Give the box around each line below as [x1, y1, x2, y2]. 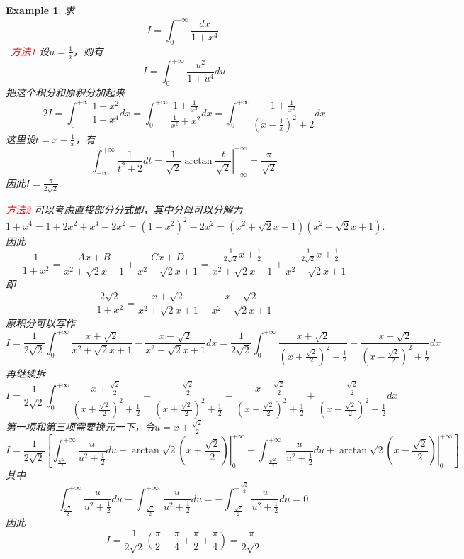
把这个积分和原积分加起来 [6, 85, 125, 100]
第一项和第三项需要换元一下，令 [6, 419, 154, 433]
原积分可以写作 [6, 315, 75, 330]
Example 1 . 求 [6, 3, 75, 17]
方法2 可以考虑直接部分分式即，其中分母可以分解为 [6, 202, 243, 217]
